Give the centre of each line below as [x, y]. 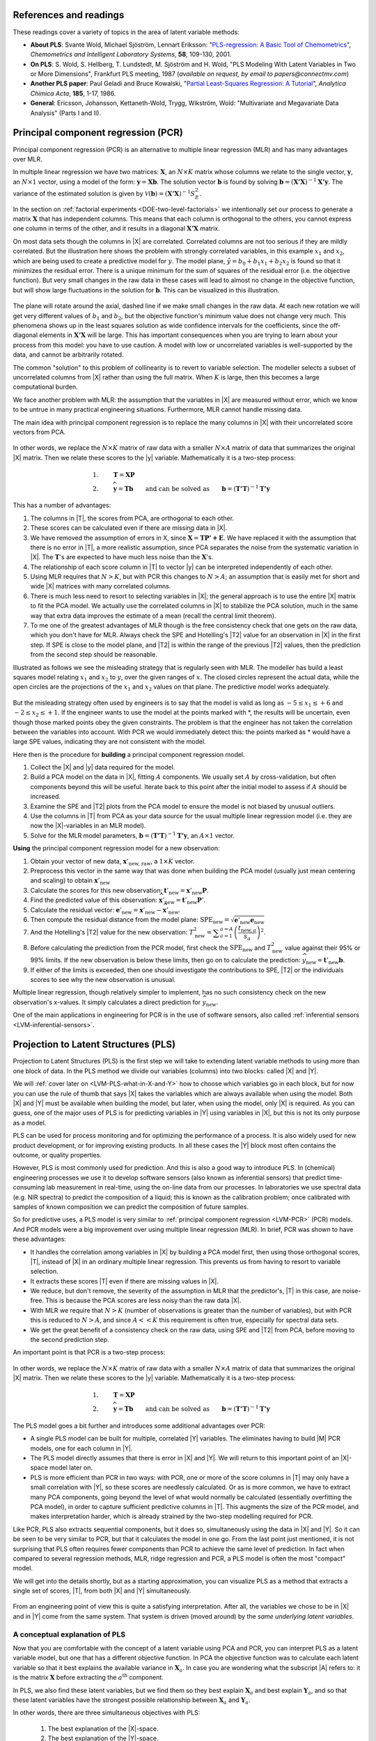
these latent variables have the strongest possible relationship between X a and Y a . [132, 1701]
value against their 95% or [322, 948]
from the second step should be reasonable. [94, 655]
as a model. [30, 1123]
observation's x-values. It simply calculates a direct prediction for [107, 1002]
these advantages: [39, 1239]
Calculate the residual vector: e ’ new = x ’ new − [96, 911]
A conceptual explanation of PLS [69, 1634]
